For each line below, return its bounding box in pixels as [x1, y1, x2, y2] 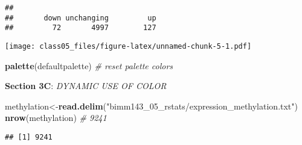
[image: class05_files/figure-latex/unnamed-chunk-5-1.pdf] [5, 42, 252, 51]
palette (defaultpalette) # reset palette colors [5, 59, 173, 72]
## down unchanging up [5, 13, 156, 22]
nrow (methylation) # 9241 [5, 111, 107, 124]
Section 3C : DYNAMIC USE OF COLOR [5, 79, 167, 92]
